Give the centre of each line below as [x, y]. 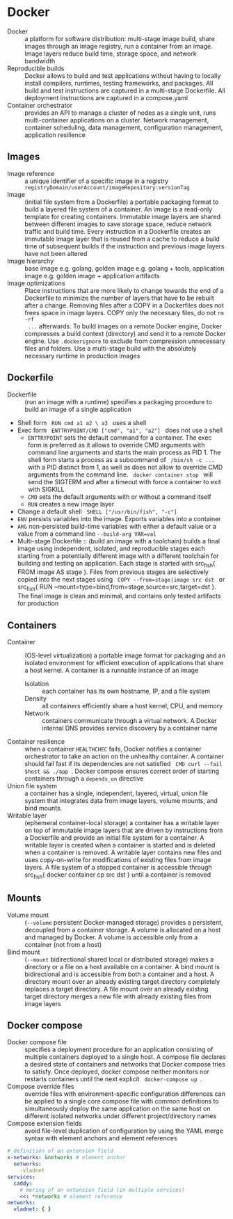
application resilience [55, 135]
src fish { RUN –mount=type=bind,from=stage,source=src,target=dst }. [117, 588]
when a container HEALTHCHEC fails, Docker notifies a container [113, 749]
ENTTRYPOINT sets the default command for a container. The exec [120, 437]
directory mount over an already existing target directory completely [122, 981]
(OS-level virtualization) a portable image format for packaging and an [125, 655]
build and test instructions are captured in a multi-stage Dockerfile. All [125, 90]
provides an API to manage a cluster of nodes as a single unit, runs [120, 113]
